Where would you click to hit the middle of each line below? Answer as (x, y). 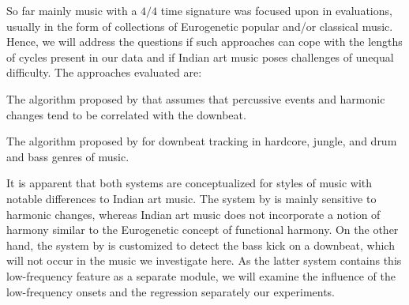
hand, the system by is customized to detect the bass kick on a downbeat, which (201, 245)
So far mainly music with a (72, 10)
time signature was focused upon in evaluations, (276, 10)
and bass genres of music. (68, 156)
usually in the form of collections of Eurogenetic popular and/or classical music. (200, 26)
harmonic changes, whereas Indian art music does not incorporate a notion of (193, 214)
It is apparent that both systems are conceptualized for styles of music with (189, 183)
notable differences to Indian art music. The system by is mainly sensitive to (191, 198)
